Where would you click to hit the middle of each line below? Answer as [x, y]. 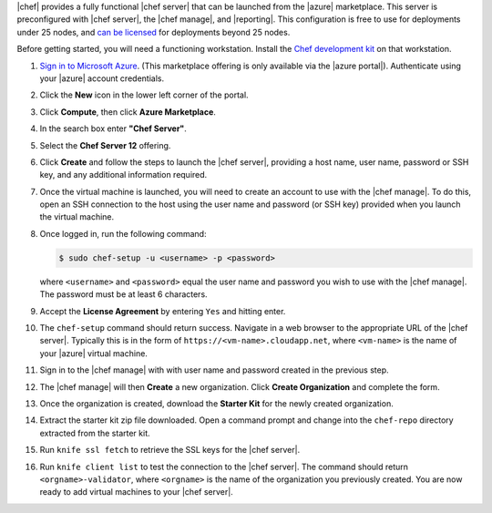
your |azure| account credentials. [102, 78]
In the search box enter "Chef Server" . [113, 128]
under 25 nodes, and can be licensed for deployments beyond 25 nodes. [154, 32]
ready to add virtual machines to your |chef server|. [137, 492]
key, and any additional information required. [123, 175]
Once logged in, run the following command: [123, 233]
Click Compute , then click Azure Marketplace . [128, 112]
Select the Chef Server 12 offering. [105, 145]
